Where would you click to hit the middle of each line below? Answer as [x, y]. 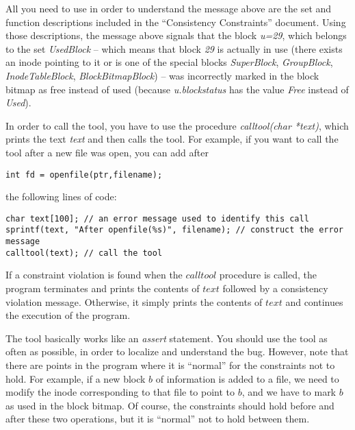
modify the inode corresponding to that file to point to [120, 392]
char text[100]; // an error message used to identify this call [157, 218]
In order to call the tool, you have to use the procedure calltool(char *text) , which [177, 125]
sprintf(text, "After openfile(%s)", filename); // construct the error [174, 230]
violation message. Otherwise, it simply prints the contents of [134, 301]
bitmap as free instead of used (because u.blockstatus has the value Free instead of [177, 89]
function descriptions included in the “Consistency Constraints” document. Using [176, 22]
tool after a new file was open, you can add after [107, 152]
